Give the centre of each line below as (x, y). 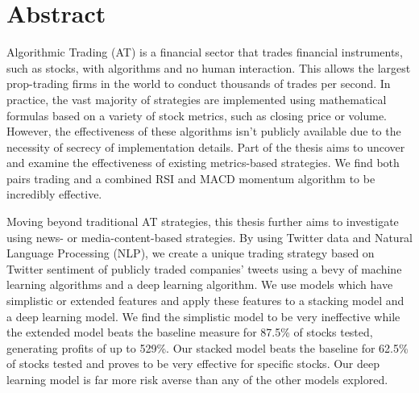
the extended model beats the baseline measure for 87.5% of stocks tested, (190, 332)
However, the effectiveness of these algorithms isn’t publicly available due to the (204, 131)
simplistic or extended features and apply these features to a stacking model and (205, 301)
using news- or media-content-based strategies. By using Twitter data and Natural (210, 237)
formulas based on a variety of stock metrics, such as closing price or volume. (197, 115)
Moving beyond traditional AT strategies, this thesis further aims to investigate (203, 222)
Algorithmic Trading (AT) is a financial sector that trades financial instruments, (205, 52)
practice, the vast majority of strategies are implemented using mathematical (197, 99)
